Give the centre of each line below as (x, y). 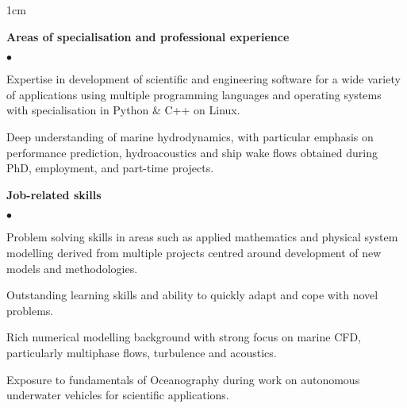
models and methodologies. (72, 268)
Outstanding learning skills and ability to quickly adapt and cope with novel (192, 295)
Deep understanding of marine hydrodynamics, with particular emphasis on (190, 136)
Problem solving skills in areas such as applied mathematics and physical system (202, 237)
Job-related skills (54, 194)
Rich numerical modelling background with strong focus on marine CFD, (184, 337)
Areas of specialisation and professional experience (148, 36)
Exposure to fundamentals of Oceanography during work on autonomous (183, 379)
